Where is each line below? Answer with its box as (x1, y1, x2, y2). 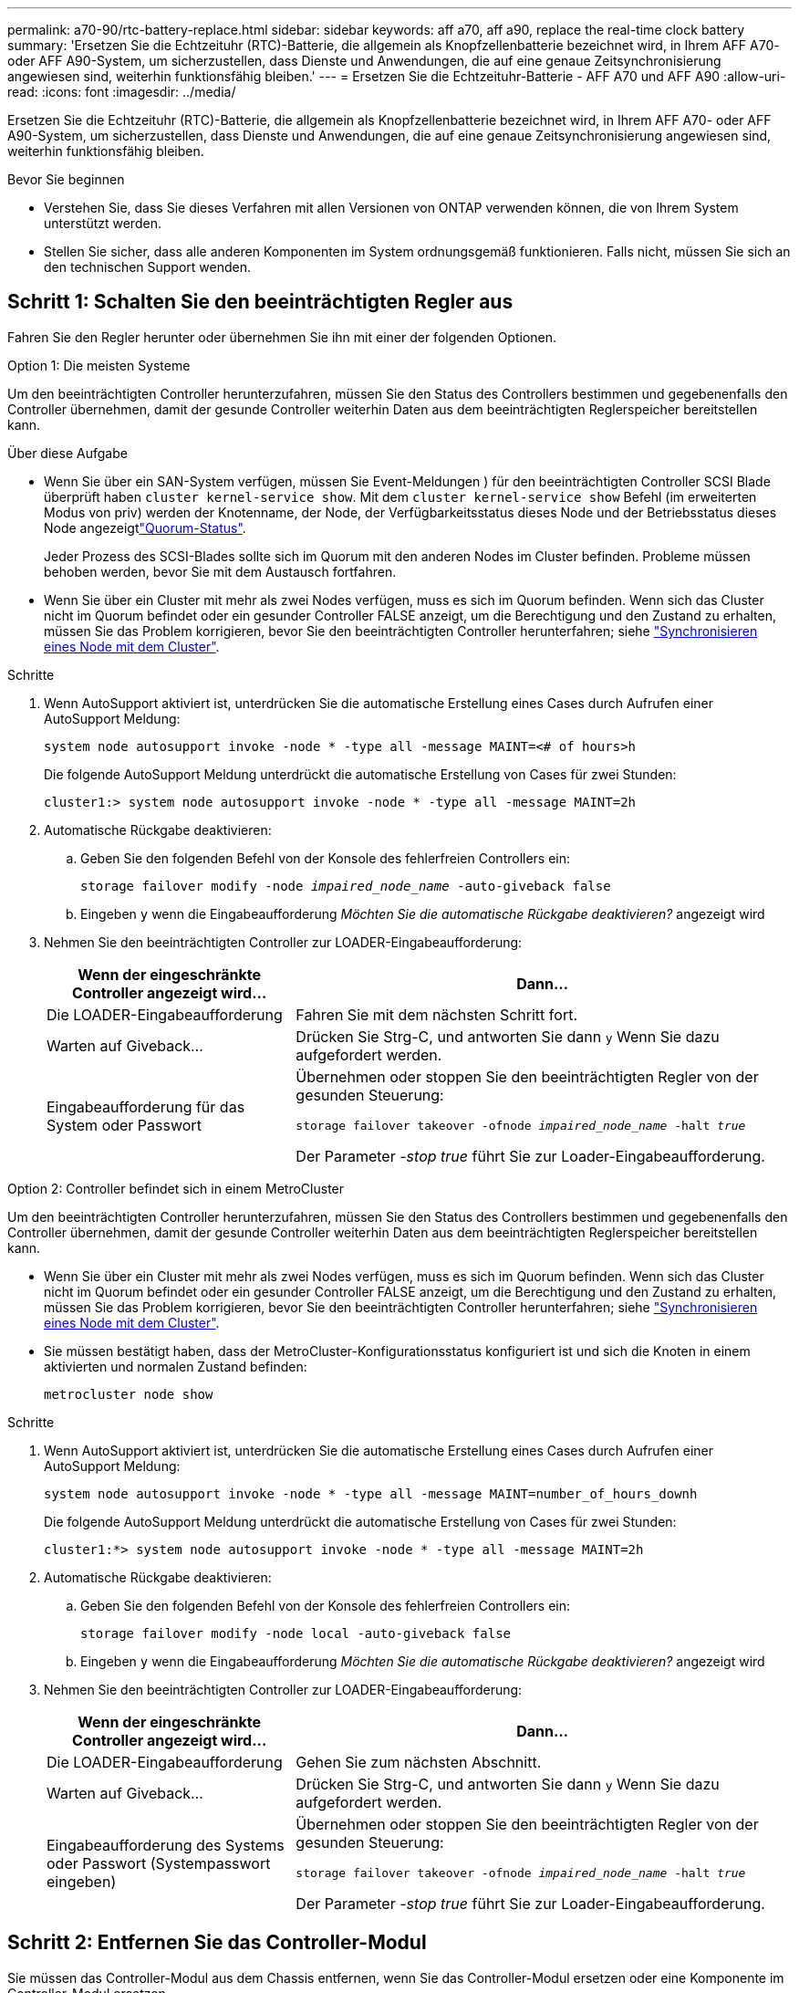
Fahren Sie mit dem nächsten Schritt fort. (296, 1005, 577, 1024)
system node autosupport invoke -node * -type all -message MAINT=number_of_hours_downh (44, 1486, 698, 1501)
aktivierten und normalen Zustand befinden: (44, 1358, 307, 1374)
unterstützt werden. (44, 215, 161, 231)
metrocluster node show (44, 1386, 213, 1402)
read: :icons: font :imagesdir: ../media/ (7, 84, 236, 99)
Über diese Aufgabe (7, 444, 128, 461)
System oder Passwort (47, 1116, 202, 1135)
